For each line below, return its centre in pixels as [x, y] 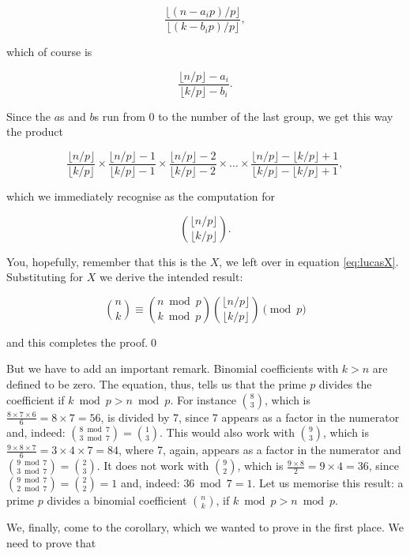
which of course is [49, 52]
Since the [28, 116]
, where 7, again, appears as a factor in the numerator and [260, 450]
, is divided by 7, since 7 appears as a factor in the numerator [250, 417]
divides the [345, 383]
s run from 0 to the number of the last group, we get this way [244, 116]
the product [35, 131]
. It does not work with [153, 466]
